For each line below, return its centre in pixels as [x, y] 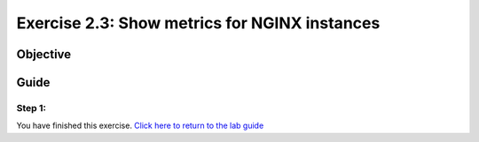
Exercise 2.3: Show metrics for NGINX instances [198, 23]
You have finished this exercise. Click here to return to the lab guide [140, 126]
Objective [44, 54]
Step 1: [31, 108]
